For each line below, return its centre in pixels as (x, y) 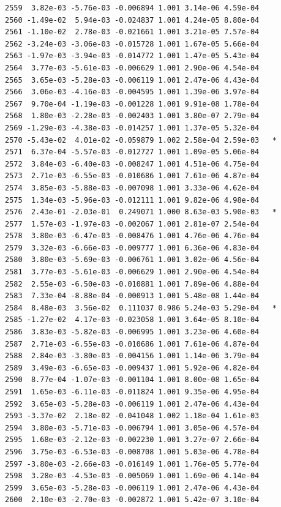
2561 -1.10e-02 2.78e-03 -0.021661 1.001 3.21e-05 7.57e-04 (132, 32)
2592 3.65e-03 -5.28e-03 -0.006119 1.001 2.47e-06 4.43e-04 (132, 404)
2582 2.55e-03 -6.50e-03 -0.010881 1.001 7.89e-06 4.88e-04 (132, 284)
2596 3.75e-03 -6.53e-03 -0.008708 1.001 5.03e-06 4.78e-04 (132, 452)
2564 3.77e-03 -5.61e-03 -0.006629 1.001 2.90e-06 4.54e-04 (132, 68)
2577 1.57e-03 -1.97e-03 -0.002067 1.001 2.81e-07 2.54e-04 (132, 224)
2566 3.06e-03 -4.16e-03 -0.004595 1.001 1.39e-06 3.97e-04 (132, 92)
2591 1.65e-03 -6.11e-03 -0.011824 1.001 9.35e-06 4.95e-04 (132, 392)
